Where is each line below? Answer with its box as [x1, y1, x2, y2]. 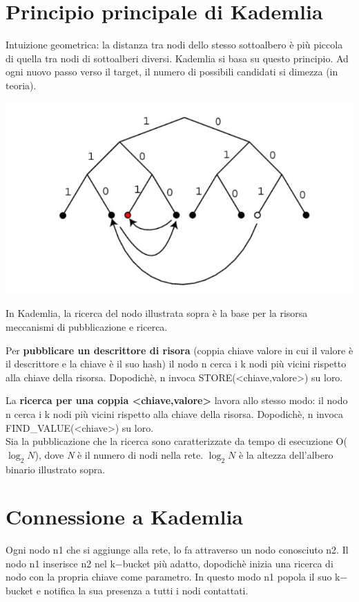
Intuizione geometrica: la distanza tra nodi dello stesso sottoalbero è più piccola [6, 37, 343, 52]
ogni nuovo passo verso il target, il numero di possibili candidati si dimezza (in [6, 64, 338, 79]
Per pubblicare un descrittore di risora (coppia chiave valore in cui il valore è [6, 343, 353, 357]
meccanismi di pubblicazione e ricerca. [6, 319, 168, 334]
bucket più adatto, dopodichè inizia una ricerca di [122, 556, 333, 570]
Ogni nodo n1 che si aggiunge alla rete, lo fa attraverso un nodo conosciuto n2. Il [6, 542, 349, 557]
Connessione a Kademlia [6, 502, 243, 531]
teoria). [6, 77, 37, 92]
